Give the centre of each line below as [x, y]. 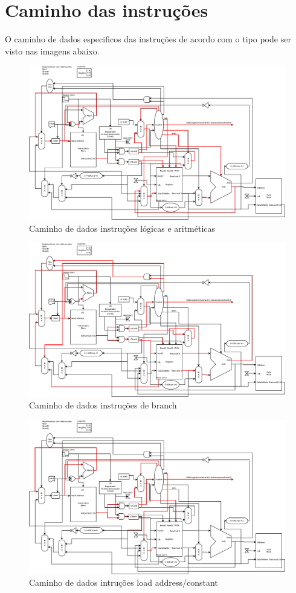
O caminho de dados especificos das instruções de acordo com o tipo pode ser [148, 39]
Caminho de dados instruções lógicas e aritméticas [122, 228]
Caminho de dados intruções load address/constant [124, 582]
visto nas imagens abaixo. [52, 51]
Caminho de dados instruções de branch [103, 405]
